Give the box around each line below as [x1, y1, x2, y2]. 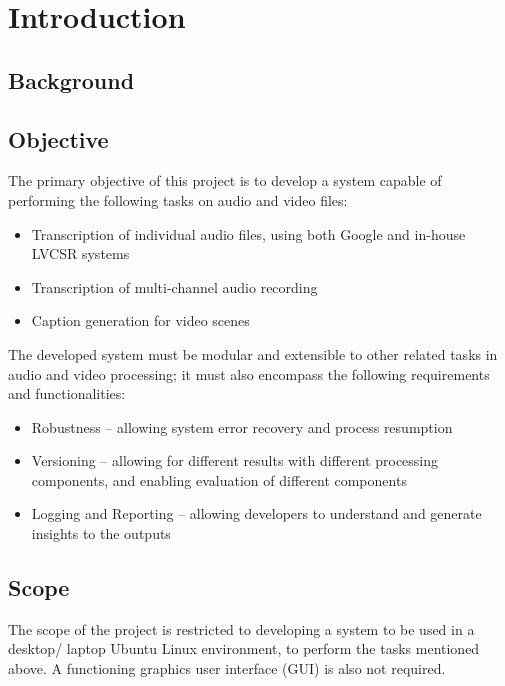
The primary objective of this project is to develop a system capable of [8, 170, 442, 191]
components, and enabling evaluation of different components [31, 469, 407, 490]
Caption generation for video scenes [31, 310, 250, 331]
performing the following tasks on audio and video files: [8, 189, 348, 210]
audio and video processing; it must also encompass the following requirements [8, 363, 490, 384]
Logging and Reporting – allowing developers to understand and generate [31, 503, 482, 524]
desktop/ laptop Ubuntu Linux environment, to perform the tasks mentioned [8, 638, 480, 659]
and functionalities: [8, 383, 126, 404]
